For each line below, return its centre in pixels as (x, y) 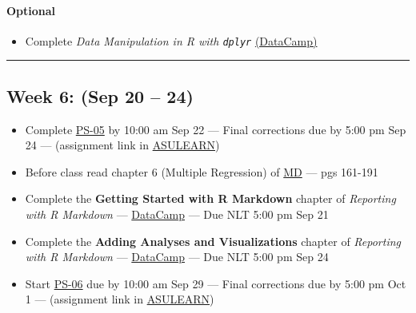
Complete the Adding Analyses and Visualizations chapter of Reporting (213, 241)
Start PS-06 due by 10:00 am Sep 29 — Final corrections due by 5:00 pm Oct (216, 283)
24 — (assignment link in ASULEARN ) (122, 145)
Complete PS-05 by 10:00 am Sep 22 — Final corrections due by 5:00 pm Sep (216, 129)
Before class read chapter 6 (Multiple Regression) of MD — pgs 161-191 (202, 171)
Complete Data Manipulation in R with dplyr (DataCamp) (171, 40)
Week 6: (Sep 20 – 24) (100, 95)
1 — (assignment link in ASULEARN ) (120, 299)
